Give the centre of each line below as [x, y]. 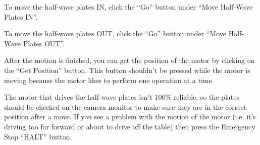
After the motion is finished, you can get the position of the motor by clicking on [129, 60]
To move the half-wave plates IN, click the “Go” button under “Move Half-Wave [128, 7]
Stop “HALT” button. [38, 136]
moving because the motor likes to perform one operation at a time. [109, 80]
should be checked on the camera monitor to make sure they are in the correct [125, 106]
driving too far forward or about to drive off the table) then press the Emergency [130, 126]
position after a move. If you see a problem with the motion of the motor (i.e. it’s [130, 117]
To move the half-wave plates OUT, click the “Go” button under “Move [115, 33]
